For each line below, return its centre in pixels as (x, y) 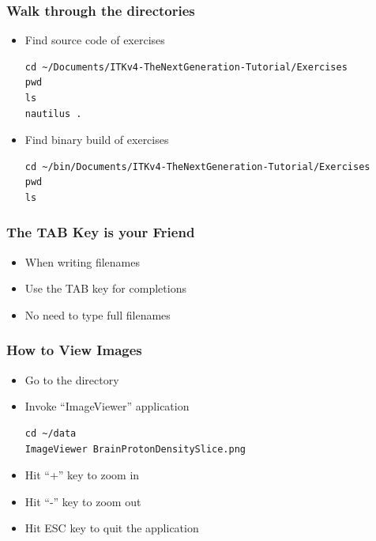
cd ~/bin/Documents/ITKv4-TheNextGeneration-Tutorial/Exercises (197, 166)
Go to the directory (72, 379)
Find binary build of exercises (97, 140)
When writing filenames (82, 261)
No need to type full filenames (98, 314)
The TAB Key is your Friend (101, 232)
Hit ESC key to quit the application (112, 528)
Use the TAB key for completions (105, 288)
